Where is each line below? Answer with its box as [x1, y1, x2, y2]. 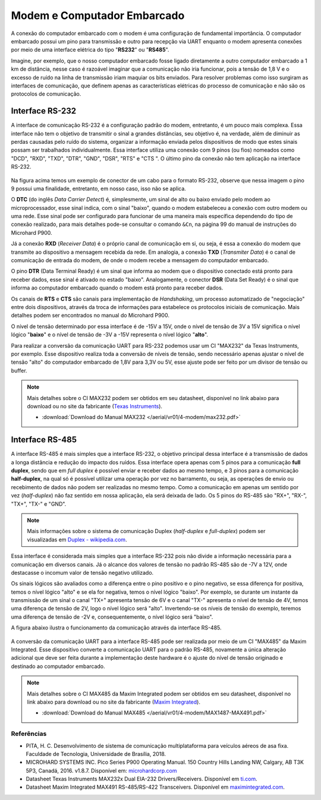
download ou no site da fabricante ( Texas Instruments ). [27, 402, 163, 410]
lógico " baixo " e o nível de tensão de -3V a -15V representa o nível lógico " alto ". [11, 331, 208, 338]
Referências [11, 730, 47, 738]
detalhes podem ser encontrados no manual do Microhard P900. [11, 312, 169, 319]
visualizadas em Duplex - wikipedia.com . [27, 536, 127, 543]
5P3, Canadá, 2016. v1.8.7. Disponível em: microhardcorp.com [26, 767, 178, 774]
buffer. [11, 367, 27, 374]
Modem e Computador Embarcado [11, 9, 185, 22]
